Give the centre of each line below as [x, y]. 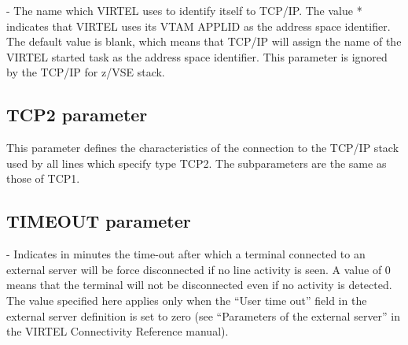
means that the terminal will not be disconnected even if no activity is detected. [199, 285]
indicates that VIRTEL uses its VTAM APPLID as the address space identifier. [198, 26]
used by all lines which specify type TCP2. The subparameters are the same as [197, 163]
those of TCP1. [43, 178]
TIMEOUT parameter [99, 221]
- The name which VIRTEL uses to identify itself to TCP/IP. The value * [184, 10]
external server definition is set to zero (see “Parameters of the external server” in [204, 315]
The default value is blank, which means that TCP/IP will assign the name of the [204, 41]
